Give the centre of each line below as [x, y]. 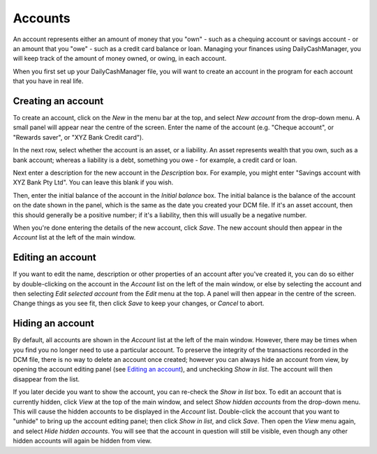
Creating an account [58, 101]
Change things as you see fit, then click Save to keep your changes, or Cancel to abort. [139, 303]
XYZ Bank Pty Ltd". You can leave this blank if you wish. [93, 182]
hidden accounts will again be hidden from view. [82, 441]
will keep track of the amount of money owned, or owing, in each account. [120, 59]
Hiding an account [53, 324]
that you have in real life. [48, 81]
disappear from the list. [46, 379]
